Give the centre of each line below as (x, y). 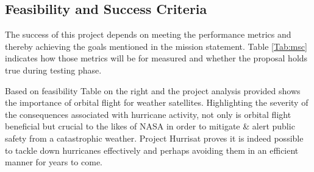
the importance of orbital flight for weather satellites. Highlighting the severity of (157, 102)
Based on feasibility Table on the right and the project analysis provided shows (153, 90)
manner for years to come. (54, 162)
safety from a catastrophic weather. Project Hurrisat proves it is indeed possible (154, 138)
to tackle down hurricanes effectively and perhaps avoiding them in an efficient (152, 150)
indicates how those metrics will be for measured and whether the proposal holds (156, 58)
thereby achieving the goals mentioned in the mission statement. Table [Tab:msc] (156, 46)
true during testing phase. (53, 70)
